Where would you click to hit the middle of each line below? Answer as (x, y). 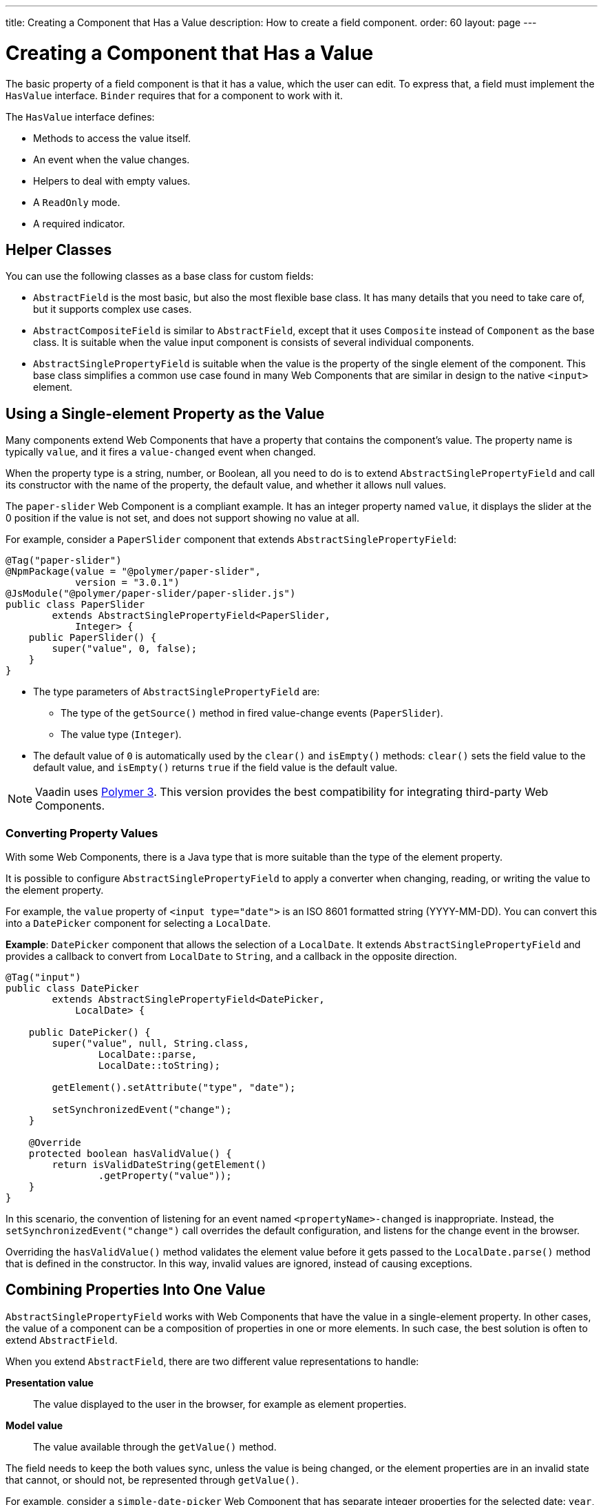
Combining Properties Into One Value (136, 1290)
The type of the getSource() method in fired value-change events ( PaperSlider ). (252, 713)
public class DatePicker (72, 988)
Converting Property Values (82, 833)
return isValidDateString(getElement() (159, 1164)
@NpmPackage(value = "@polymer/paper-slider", (133, 572)
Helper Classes (59, 249)
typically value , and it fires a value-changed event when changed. (161, 452)
